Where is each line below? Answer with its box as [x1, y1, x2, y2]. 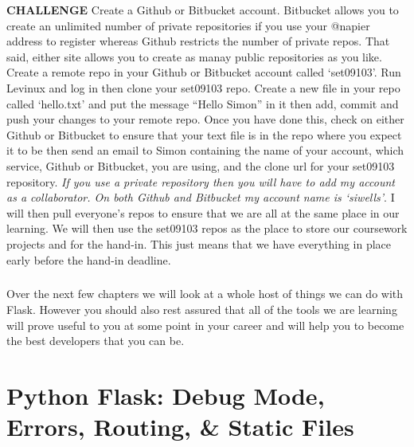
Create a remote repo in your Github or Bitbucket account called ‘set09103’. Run [6, 64, 401, 80]
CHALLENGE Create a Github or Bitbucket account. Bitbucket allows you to [6, 2, 399, 18]
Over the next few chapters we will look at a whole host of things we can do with [6, 285, 404, 302]
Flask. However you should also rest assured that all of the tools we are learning [6, 301, 397, 318]
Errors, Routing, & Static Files [6, 410, 354, 443]
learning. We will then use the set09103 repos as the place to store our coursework [6, 220, 408, 237]
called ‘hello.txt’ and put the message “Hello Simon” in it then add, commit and [6, 95, 399, 112]
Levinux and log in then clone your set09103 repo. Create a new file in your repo [6, 79, 400, 96]
